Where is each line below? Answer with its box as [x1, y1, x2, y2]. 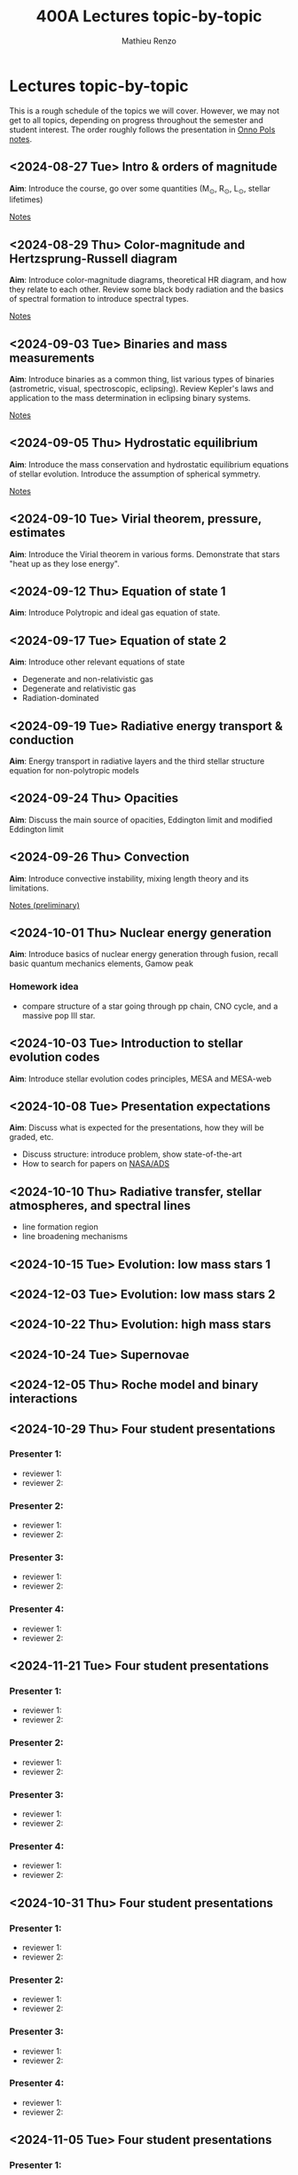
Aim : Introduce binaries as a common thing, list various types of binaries [9, 373, 275, 384]
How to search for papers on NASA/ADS [21, 1158, 170, 1169]
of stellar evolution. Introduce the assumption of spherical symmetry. [9, 468, 262, 479]
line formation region [21, 1221, 99, 1232]
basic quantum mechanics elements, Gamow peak [9, 958, 193, 969]
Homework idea [9, 980, 79, 993]
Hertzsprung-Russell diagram [9, 251, 177, 266]
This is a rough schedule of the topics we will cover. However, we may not [9, 105, 279, 116]
